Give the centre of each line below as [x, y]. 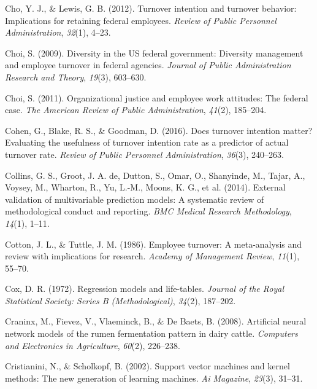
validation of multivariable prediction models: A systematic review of [135, 199]
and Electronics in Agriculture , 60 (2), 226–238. [93, 345]
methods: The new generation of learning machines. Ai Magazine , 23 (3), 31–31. [154, 378]
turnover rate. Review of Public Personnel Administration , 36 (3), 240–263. [145, 154]
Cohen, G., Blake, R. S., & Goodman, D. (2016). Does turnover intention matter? [159, 130]
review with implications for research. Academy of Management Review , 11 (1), [152, 256]
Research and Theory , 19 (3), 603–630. [76, 77]
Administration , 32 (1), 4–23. [58, 32]
